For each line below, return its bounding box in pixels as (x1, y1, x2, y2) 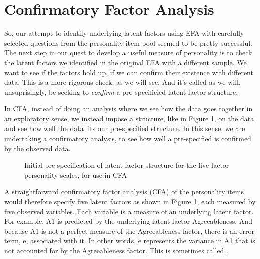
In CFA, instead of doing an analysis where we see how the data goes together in (4, 103, 253, 114)
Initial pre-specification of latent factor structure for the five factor (24, 160, 229, 170)
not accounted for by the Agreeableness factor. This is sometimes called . (4, 245, 228, 255)
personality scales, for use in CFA (24, 169, 127, 180)
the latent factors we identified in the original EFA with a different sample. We (4, 57, 247, 67)
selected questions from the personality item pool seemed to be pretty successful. (4, 37, 252, 48)
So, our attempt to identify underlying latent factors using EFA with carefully (4, 28, 244, 38)
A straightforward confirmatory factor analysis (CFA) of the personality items (4, 186, 244, 197)
